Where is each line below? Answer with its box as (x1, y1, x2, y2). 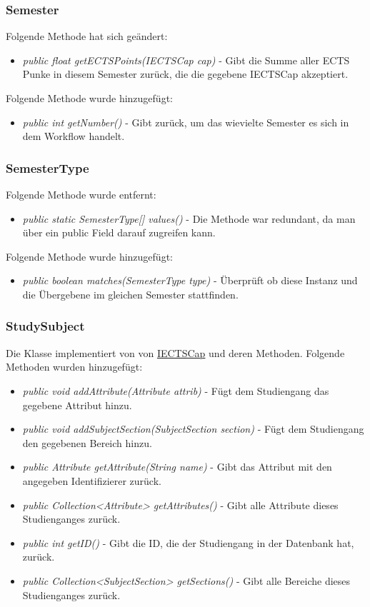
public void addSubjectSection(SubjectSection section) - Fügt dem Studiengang (22, 421, 364, 436)
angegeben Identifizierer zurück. (22, 473, 161, 488)
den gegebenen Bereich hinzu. (22, 435, 152, 450)
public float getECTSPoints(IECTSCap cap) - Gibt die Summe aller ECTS (22, 52, 350, 67)
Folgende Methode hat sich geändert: (6, 29, 168, 44)
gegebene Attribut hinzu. (22, 397, 132, 412)
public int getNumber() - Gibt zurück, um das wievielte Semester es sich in (22, 114, 349, 129)
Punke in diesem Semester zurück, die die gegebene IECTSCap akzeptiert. (22, 66, 349, 81)
